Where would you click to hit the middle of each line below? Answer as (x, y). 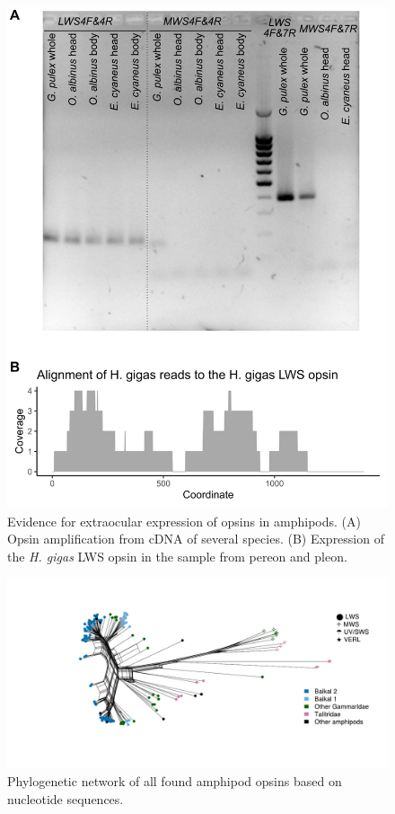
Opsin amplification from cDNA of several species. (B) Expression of (196, 539)
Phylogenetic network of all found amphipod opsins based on (175, 781)
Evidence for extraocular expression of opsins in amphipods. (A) (184, 521)
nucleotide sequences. (66, 798)
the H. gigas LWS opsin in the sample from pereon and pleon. (177, 556)
